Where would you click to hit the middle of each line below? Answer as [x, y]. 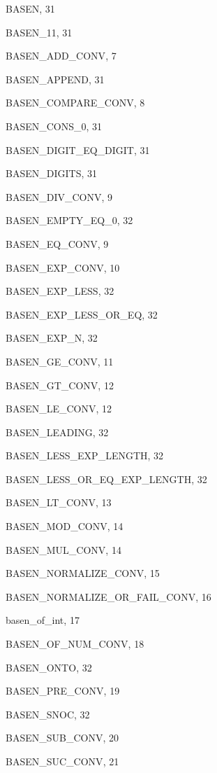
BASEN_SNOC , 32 [48, 714]
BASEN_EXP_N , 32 [52, 338]
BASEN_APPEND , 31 [55, 79]
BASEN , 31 [30, 8]
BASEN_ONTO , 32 [49, 667]
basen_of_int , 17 [43, 620]
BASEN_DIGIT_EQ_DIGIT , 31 [78, 149]
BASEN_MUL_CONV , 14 [63, 549]
